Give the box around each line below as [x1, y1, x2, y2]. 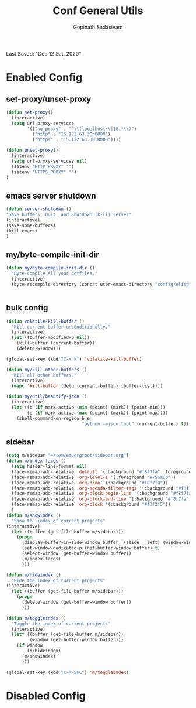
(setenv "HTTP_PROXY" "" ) [11, 163, 75, 169]
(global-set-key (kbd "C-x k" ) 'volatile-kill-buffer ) [6, 356, 142, 362]
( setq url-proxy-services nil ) [11, 158, 87, 164]
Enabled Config [6, 71, 83, 84]
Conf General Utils [52, 4, 143, 18]
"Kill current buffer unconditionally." [11, 324, 111, 330]
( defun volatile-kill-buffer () [6, 318, 85, 324]
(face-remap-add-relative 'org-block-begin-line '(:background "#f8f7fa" [11, 491, 194, 497]
